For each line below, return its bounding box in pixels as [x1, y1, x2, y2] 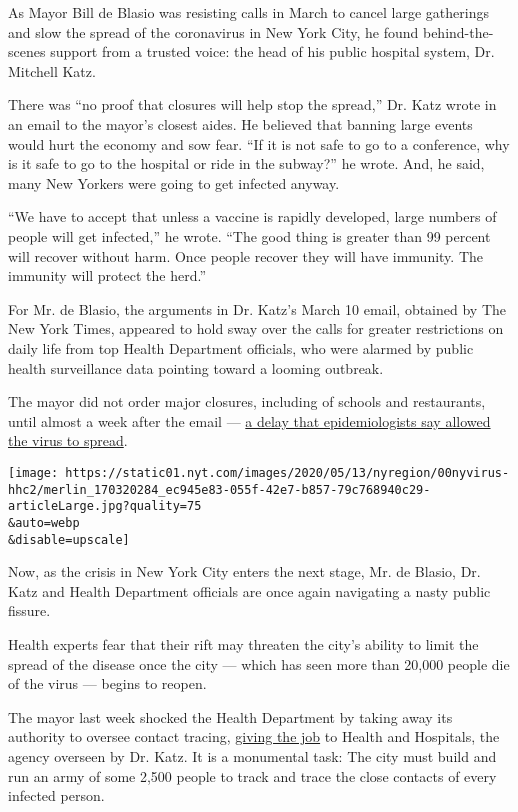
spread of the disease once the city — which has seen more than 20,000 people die [8, 653, 510, 674]
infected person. [8, 785, 105, 806]
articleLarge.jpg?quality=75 [8, 499, 202, 514]
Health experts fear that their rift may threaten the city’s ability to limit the [8, 633, 479, 654]
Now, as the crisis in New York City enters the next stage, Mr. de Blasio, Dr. [8, 561, 481, 582]
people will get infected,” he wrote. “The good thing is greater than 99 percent [8, 225, 491, 246]
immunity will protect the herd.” [8, 265, 207, 286]
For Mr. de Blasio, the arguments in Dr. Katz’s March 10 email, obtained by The [8, 298, 507, 319]
